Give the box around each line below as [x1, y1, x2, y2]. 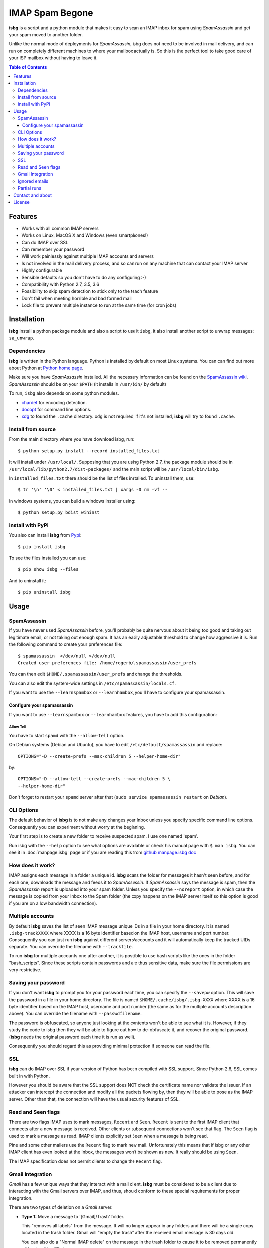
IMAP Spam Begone [9, 7, 93, 18]
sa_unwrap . [9, 335, 34, 341]
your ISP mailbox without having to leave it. [9, 55, 98, 61]
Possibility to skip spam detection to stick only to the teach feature [21, 288, 158, 294]
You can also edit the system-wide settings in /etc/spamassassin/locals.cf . [9, 680, 176, 686]
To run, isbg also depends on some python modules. [9, 390, 119, 396]
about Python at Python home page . [9, 365, 84, 371]
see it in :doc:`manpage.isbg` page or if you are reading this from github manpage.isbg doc [9, 849, 196, 855]
